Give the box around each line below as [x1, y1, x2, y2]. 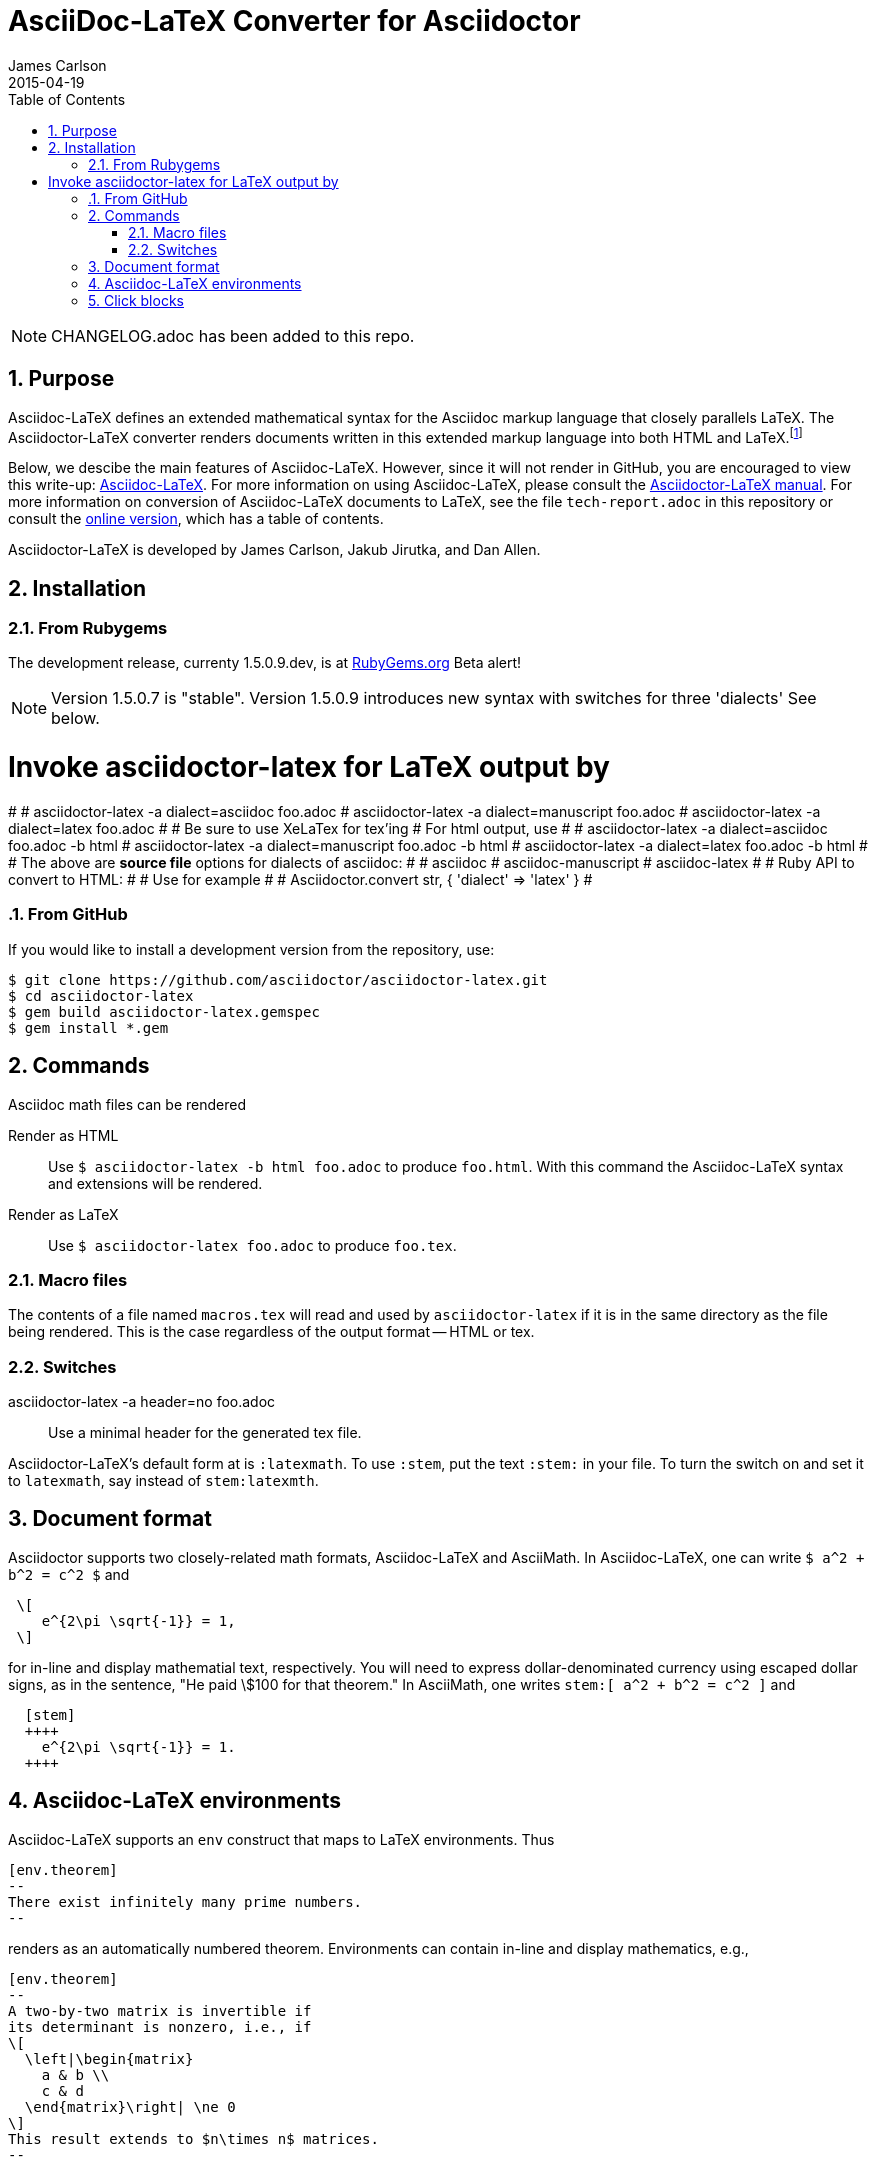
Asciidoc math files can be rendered [8, 1095, 246, 1113]
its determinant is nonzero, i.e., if [8, 2018, 312, 2035]
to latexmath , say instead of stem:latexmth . [8, 1472, 319, 1490]
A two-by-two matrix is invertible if [8, 2002, 312, 2019]
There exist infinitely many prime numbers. [8, 1893, 363, 1910]
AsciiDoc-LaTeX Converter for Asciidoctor [8, 4, 581, 38]
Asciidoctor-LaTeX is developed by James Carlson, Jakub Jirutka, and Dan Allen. [8, 541, 541, 559]
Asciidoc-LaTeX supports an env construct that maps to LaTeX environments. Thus [8, 1830, 555, 1848]
